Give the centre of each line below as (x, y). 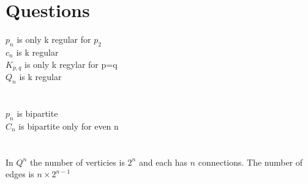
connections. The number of (250, 162)
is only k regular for (54, 39)
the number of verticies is (77, 162)
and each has (163, 162)
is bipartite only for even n (69, 126)
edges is (20, 174)
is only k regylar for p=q (71, 64)
